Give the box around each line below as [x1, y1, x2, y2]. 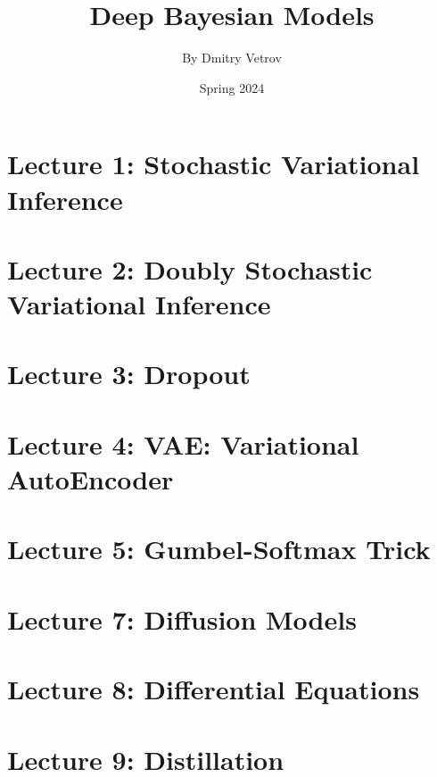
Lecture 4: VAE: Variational [7, 425, 359, 462]
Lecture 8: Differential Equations [7, 671, 420, 707]
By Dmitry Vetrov [182, 48, 282, 67]
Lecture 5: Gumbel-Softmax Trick [7, 531, 431, 567]
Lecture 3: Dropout [7, 355, 251, 392]
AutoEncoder [7, 461, 174, 497]
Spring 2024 [199, 78, 265, 96]
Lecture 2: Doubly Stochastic [7, 250, 373, 287]
